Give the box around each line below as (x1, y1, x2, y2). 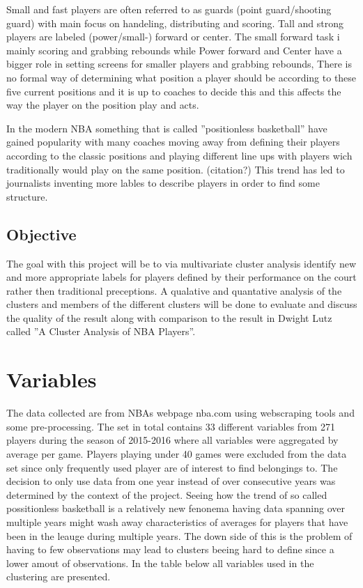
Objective (6, 223, 77, 245)
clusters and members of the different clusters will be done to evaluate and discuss (6, 297, 357, 311)
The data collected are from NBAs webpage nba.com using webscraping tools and (6, 405, 355, 420)
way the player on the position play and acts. (6, 98, 199, 112)
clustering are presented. (6, 569, 111, 584)
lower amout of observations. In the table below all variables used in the (6, 555, 314, 570)
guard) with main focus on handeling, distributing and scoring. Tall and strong (6, 15, 343, 30)
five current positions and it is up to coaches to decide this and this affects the (6, 84, 341, 98)
